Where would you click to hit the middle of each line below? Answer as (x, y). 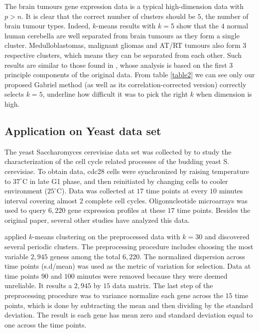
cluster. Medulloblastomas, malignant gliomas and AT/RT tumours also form (123, 45)
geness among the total (85, 256)
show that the (198, 26)
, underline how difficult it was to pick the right (115, 94)
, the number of (225, 16)
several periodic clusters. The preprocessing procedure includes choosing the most (129, 247)
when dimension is (224, 94)
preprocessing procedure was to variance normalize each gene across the (114, 295)
